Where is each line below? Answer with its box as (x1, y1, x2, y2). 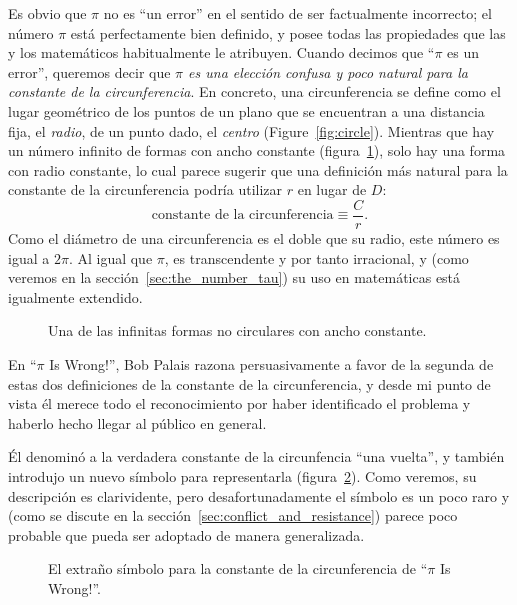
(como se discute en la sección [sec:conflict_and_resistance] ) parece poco (8, 505, 458, 526)
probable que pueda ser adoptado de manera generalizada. (8, 524, 365, 545)
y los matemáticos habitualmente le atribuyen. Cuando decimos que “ (8, 42, 435, 63)
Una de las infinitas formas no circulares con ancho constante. (48, 320, 427, 341)
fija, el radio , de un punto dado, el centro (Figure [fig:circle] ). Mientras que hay (8, 120, 495, 141)
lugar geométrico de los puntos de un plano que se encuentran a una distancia (8, 100, 485, 121)
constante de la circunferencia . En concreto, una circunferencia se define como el (8, 81, 501, 102)
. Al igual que (68, 247, 153, 268)
